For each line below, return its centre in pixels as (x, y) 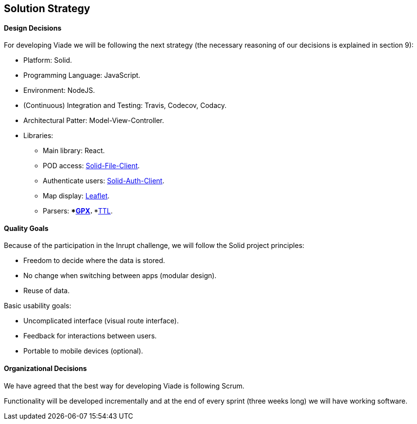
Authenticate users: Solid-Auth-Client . (104, 181)
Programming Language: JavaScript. (82, 75)
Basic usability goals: (38, 306)
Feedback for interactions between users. (90, 336)
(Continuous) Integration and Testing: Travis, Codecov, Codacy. (125, 106)
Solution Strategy (47, 9)
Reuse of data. (47, 291)
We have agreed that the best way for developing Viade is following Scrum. (124, 386)
